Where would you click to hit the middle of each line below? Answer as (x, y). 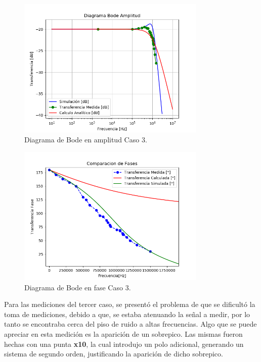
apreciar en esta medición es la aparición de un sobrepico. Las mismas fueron (123, 333)
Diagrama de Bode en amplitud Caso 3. (86, 139)
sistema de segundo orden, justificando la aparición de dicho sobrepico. (114, 354)
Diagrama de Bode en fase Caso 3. (78, 287)
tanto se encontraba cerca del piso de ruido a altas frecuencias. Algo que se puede (130, 324)
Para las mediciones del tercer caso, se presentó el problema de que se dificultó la (130, 304)
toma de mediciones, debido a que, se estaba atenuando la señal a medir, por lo (127, 314)
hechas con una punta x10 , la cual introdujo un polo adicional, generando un (124, 344)
